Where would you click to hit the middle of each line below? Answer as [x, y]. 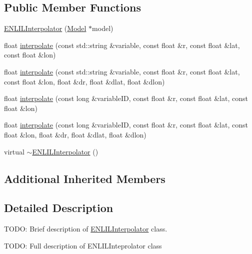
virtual [14, 151]
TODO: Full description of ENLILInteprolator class [83, 245]
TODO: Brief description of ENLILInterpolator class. [86, 229]
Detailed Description [59, 208]
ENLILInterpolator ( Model [45, 28]
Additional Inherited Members [85, 178]
